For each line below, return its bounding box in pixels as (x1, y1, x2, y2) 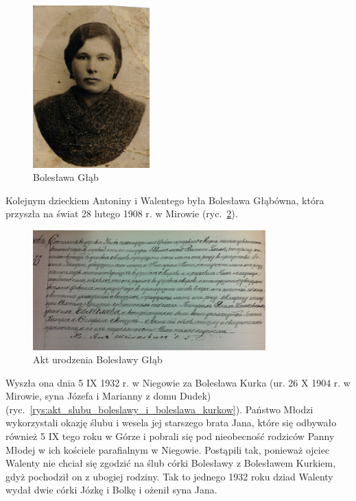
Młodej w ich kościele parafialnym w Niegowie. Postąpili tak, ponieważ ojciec (5, 442, 330, 456)
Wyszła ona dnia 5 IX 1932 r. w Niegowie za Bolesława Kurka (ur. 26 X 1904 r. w (5, 375, 351, 389)
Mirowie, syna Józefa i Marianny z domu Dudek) (5, 389, 211, 403)
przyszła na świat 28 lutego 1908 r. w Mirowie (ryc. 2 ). (5, 206, 238, 221)
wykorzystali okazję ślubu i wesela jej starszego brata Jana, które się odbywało (5, 415, 337, 430)
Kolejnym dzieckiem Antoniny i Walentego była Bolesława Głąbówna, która (5, 193, 324, 207)
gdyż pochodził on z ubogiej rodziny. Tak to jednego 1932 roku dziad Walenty (5, 469, 333, 483)
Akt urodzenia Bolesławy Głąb (33, 352, 163, 367)
